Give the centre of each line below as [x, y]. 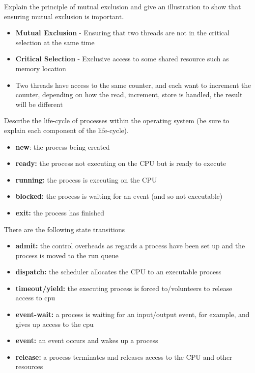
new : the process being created [63, 147]
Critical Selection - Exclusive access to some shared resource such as [122, 59]
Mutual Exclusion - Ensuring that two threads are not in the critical [123, 33]
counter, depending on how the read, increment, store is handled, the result [129, 94]
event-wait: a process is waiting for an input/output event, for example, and [132, 314]
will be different [39, 104]
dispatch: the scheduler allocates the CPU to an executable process [118, 272]
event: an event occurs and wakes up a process [87, 340]
